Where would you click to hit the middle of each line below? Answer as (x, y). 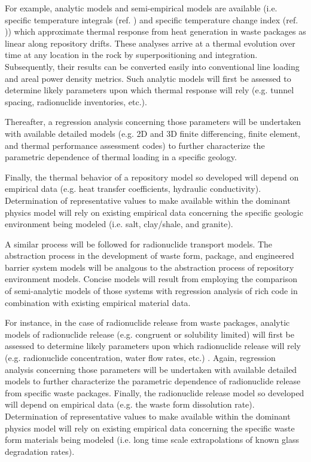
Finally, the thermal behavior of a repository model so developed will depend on (152, 177)
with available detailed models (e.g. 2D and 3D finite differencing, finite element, (153, 133)
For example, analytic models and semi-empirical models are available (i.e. (141, 8)
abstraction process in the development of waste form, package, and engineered (150, 256)
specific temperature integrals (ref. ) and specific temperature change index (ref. (152, 19)
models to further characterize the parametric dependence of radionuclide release (153, 381)
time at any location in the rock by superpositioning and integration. (131, 55)
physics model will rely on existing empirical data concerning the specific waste (150, 428)
